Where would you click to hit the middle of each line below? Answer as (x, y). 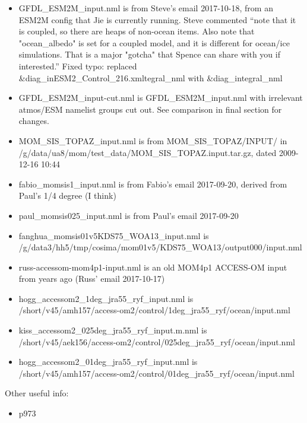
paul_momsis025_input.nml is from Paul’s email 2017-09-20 (129, 215)
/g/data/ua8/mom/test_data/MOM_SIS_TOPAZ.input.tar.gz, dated (148, 152)
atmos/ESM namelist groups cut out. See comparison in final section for (150, 109)
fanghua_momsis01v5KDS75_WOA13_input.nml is (114, 235)
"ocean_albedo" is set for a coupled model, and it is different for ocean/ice (154, 42)
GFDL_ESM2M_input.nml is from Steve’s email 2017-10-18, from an (146, 8)
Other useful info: (37, 393)
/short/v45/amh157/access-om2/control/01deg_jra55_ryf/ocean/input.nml (156, 373)
